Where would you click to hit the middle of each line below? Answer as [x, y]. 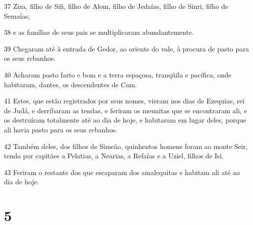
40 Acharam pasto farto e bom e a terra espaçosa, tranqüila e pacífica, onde [118, 74]
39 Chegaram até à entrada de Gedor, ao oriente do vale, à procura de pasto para [126, 48]
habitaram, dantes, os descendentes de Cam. [70, 84]
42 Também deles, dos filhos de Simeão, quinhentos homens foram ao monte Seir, [126, 146]
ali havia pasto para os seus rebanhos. [61, 129]
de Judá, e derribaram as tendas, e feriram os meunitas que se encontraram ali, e [126, 110]
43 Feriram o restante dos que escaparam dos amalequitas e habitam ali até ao [122, 172]
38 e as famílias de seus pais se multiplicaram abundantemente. [99, 32]
